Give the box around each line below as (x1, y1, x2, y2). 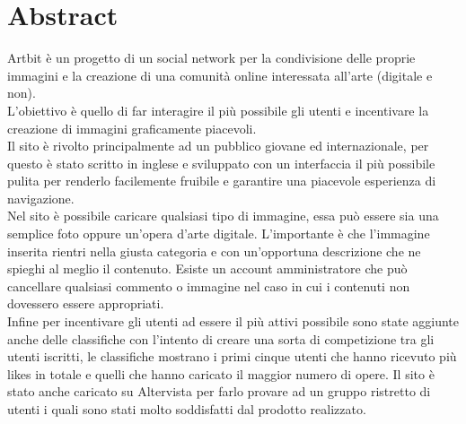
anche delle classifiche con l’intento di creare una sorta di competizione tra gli (7, 329, 435, 348)
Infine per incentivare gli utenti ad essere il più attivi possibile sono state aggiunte (7, 312, 460, 331)
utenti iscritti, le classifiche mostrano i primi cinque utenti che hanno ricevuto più (7, 347, 457, 366)
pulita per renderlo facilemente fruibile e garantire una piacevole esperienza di (7, 171, 436, 190)
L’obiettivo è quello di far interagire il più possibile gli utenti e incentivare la (7, 100, 429, 119)
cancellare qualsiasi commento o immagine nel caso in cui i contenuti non (7, 276, 410, 295)
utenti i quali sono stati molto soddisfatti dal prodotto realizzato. (7, 400, 366, 418)
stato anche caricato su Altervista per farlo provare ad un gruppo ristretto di (7, 382, 431, 401)
